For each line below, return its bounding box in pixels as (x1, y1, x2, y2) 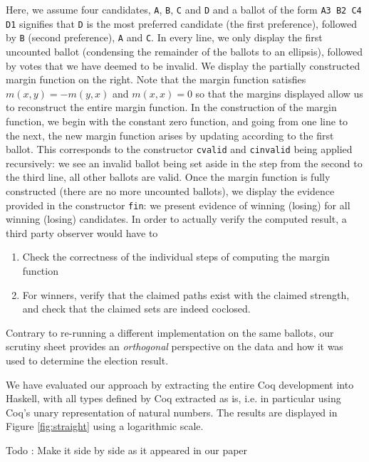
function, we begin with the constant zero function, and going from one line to (6, 113, 348, 128)
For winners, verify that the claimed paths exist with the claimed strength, (22, 287, 350, 302)
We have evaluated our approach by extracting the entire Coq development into (6, 377, 354, 392)
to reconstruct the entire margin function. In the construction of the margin (6, 100, 337, 115)
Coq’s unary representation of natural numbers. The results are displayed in (6, 404, 338, 419)
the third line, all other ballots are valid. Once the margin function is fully (6, 169, 331, 184)
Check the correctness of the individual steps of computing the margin (22, 249, 330, 264)
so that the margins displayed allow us (195, 85, 363, 100)
